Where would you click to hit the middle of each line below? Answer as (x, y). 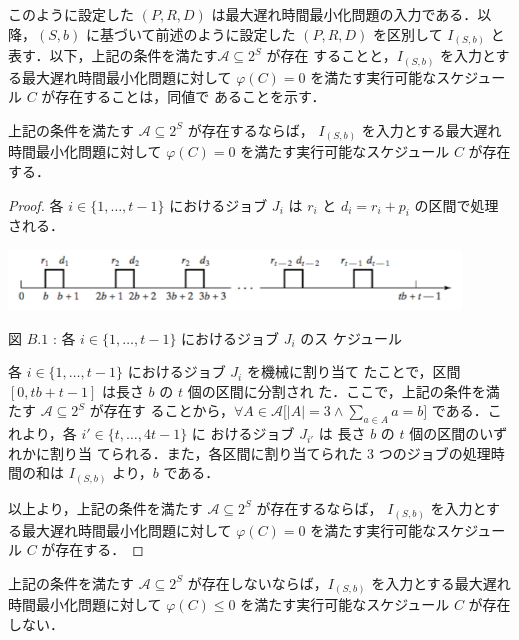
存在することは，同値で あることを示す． (190, 96)
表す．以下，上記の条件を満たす (113, 55)
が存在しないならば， (257, 582)
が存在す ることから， (162, 410)
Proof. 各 (36, 204)
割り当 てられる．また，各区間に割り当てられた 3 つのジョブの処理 (270, 452)
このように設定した (71, 14)
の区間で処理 (456, 204)
